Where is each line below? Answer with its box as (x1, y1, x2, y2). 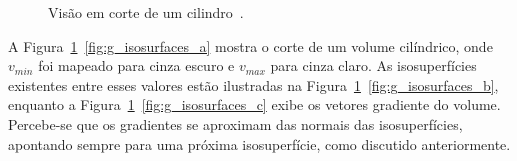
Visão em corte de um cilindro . (48, 2, 244, 22)
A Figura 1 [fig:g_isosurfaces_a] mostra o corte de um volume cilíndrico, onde (8, 35, 493, 56)
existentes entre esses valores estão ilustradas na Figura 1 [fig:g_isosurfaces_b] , (8, 74, 499, 95)
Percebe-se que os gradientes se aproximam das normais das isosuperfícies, (8, 113, 463, 134)
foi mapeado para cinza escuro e (38, 55, 235, 76)
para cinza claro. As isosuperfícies (270, 55, 477, 76)
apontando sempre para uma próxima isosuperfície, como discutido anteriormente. (8, 133, 511, 154)
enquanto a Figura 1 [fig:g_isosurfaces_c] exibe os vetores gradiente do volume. (8, 94, 501, 115)
